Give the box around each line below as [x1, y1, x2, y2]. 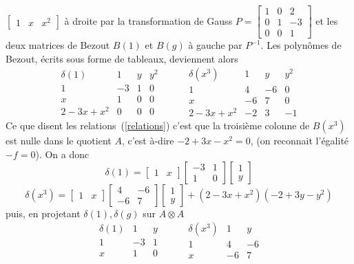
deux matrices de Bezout [6, 38, 110, 52]
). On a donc [35, 147, 90, 162]
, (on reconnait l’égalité [250, 133, 349, 148]
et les [315, 13, 338, 27]
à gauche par [188, 38, 242, 52]
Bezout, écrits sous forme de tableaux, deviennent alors [6, 51, 238, 65]
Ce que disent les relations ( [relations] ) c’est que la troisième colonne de [6, 118, 310, 133]
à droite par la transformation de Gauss [64, 13, 233, 27]
